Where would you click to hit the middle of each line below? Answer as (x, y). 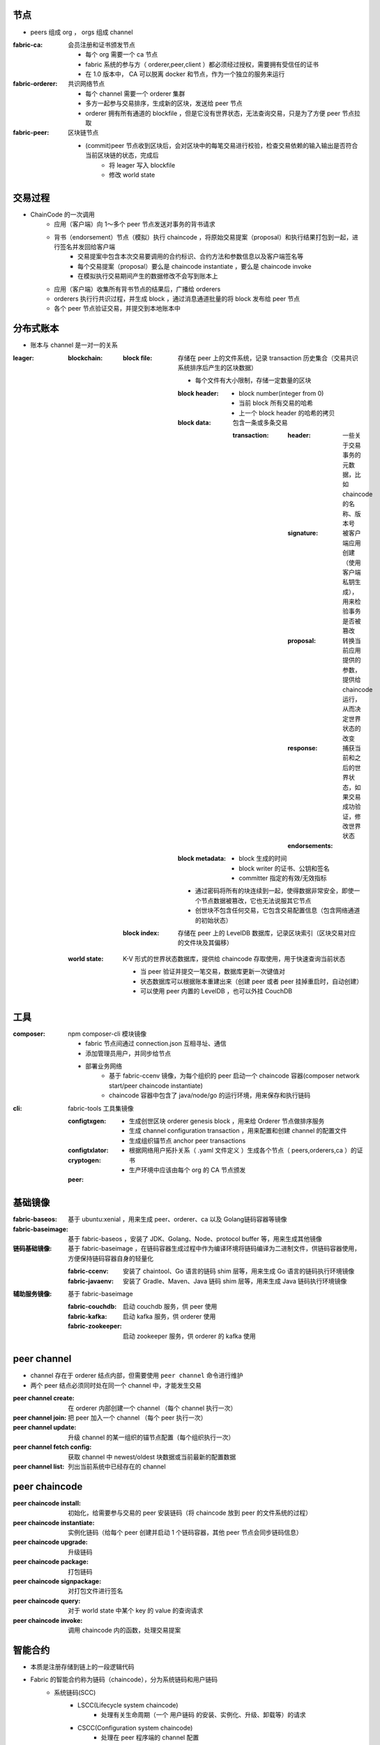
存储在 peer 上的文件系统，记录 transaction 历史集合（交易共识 (268, 358)
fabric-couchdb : (92, 1307)
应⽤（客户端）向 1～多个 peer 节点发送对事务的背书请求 (135, 224)
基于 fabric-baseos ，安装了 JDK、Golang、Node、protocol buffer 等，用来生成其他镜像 (195, 1238)
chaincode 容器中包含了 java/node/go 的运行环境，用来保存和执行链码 (210, 1095)
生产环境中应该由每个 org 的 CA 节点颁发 (188, 1170)
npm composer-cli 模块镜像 (107, 1034)
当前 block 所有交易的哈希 (276, 403)
